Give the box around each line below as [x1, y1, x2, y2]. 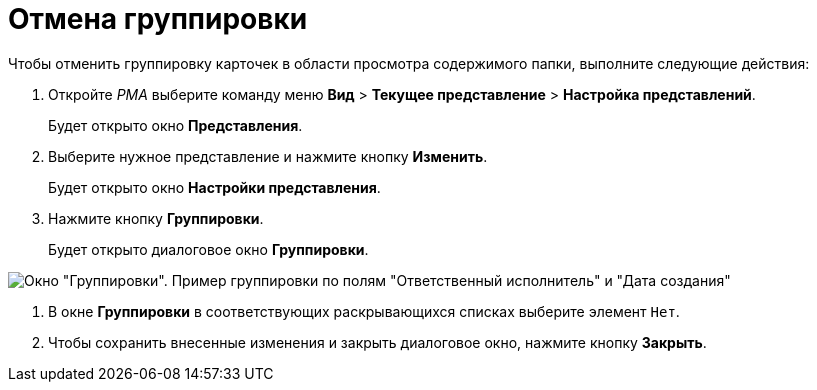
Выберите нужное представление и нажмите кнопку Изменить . [48, 147, 488, 165]
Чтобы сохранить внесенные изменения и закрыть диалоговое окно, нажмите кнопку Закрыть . [48, 333, 707, 351]
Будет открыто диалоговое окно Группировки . [48, 240, 369, 258]
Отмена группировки [8, 2, 308, 36]
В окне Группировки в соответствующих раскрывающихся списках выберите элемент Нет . [48, 302, 680, 320]
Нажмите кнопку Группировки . [48, 209, 264, 227]
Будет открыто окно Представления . [48, 116, 303, 134]
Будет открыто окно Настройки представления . [48, 178, 381, 196]
